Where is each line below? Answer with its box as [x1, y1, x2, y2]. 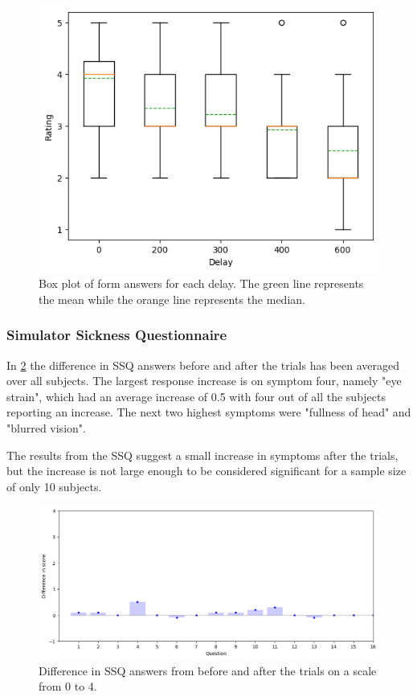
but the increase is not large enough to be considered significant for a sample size [6, 462, 407, 479]
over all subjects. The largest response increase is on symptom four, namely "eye [6, 372, 402, 389]
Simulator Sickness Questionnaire [6, 325, 227, 345]
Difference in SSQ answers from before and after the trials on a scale [39, 662, 377, 679]
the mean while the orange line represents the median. [39, 290, 305, 307]
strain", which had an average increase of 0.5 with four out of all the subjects [6, 387, 386, 404]
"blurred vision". [6, 420, 86, 436]
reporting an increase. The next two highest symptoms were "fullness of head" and [6, 404, 411, 420]
